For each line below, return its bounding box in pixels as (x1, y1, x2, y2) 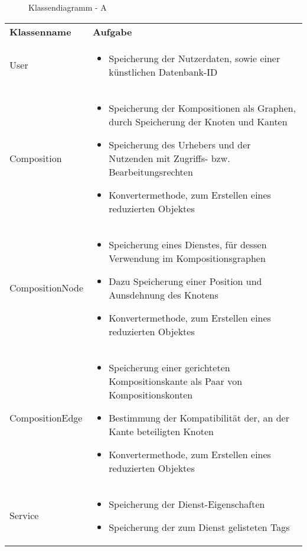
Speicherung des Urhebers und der (109, 137, 251, 151)
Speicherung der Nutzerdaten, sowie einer (109, 51, 280, 65)
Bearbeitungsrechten (109, 164, 193, 179)
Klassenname (9, 24, 71, 38)
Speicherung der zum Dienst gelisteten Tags (109, 520, 290, 534)
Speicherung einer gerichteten (109, 360, 230, 374)
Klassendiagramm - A (28, 1, 107, 13)
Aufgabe (93, 24, 132, 38)
